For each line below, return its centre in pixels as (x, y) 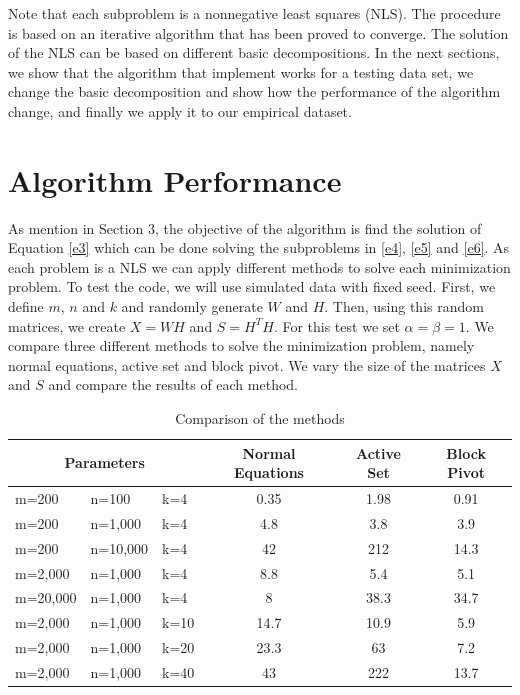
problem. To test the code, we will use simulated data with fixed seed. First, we (252, 286)
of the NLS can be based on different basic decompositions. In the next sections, (254, 52)
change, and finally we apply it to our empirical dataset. (180, 110)
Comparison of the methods (260, 418)
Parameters (104, 462)
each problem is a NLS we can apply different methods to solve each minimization (259, 266)
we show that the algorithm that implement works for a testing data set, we (241, 71)
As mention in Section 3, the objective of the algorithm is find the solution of (245, 227)
